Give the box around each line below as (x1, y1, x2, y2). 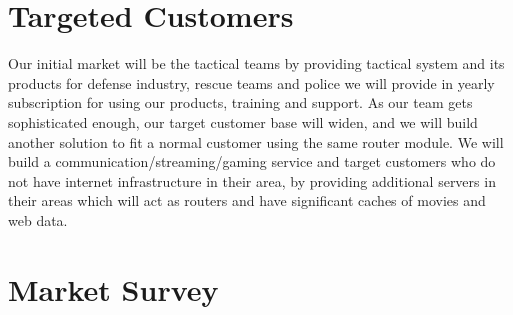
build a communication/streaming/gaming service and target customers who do (8, 151, 496, 172)
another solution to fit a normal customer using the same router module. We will (8, 131, 504, 152)
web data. (8, 209, 68, 230)
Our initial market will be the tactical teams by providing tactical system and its (8, 53, 505, 74)
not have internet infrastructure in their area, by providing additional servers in (8, 170, 496, 191)
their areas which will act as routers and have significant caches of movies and (8, 190, 486, 211)
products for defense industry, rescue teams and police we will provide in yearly (8, 72, 495, 93)
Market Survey (8, 268, 219, 309)
